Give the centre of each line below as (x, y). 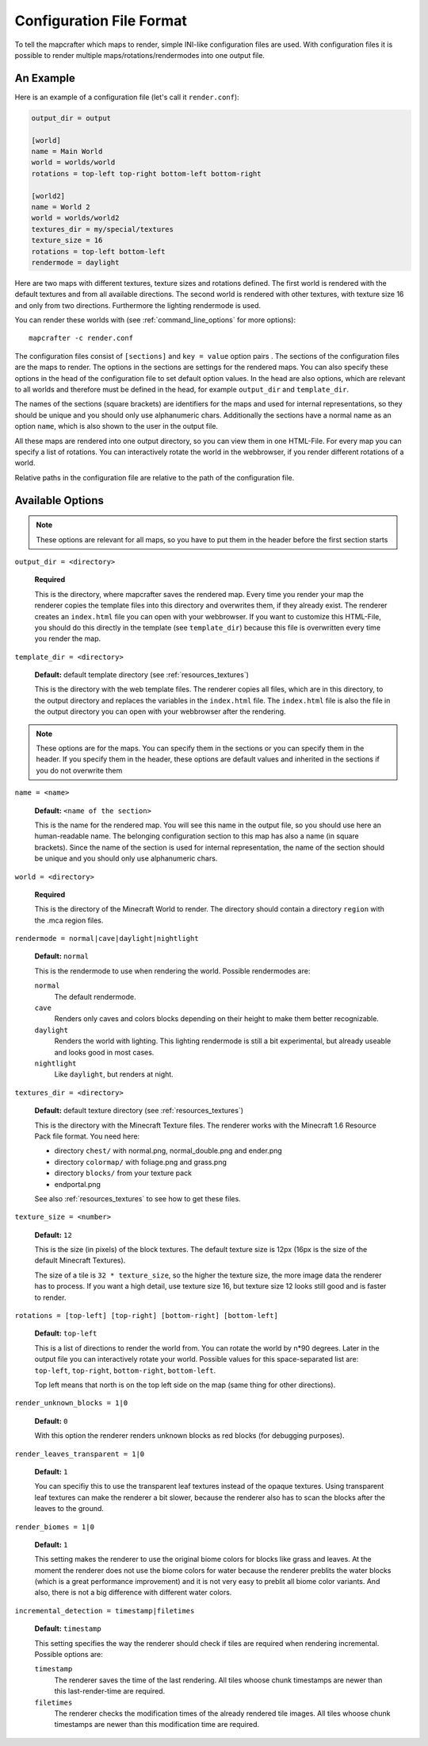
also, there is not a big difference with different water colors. (133, 1593)
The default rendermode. (95, 996)
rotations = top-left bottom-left (98, 251)
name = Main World (67, 151)
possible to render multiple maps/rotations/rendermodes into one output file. (140, 55)
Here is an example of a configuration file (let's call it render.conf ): (127, 97)
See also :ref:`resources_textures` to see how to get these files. (138, 1198)
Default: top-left (66, 1333)
